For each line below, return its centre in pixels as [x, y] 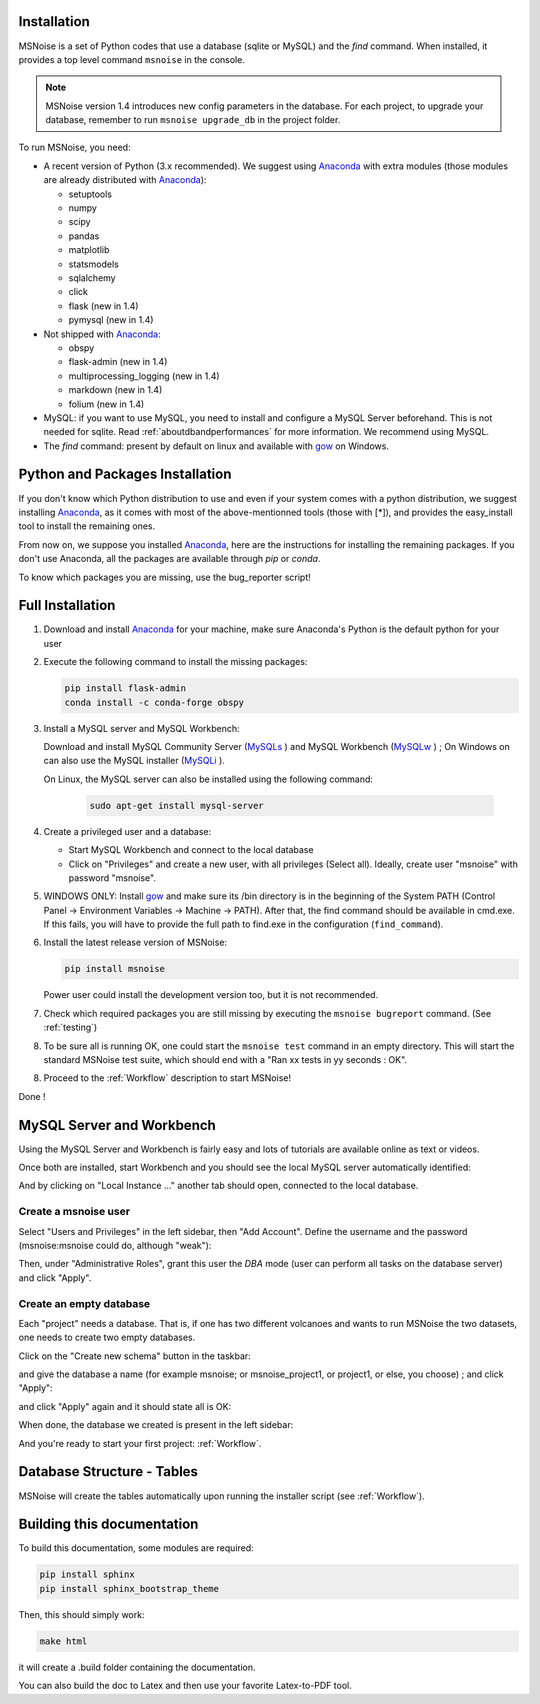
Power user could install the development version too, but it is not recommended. [211, 995]
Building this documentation [108, 1524]
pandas [84, 236]
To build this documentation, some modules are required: [136, 1548]
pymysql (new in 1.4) [111, 320]
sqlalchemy [92, 277]
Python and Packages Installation [125, 474]
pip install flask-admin [125, 688]
